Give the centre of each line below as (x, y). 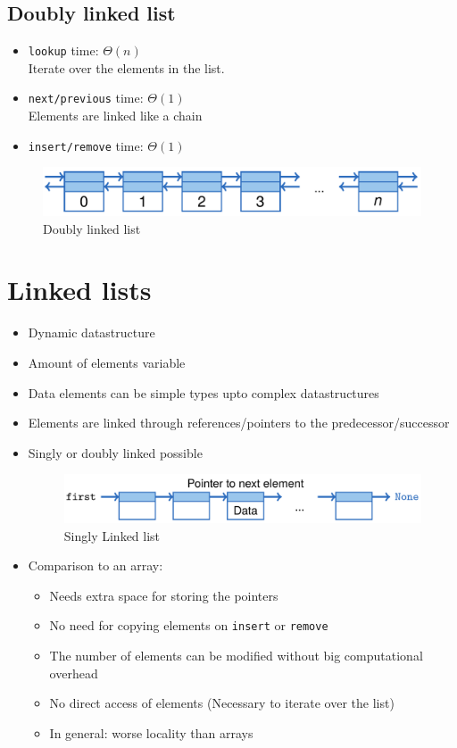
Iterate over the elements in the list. (126, 67)
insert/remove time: (86, 145)
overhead (74, 673)
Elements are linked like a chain (115, 116)
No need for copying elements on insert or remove (189, 625)
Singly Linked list (112, 535)
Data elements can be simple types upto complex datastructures (204, 392)
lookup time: (63, 50)
